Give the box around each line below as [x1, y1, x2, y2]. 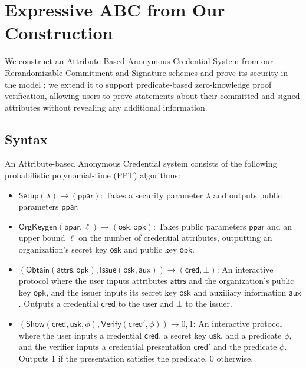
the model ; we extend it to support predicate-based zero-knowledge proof [5, 78, 272, 90]
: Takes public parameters [153, 220, 246, 232]
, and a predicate [221, 329, 282, 341]
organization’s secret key [18, 243, 107, 256]
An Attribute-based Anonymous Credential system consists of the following [5, 157, 277, 170]
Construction [5, 21, 113, 45]
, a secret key [159, 329, 206, 341]
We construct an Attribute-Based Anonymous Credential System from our [5, 55, 274, 67]
